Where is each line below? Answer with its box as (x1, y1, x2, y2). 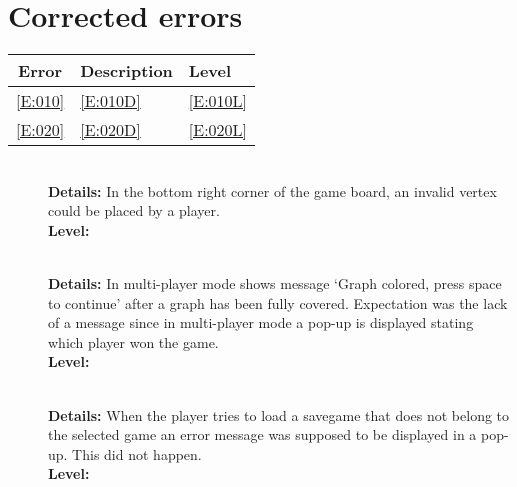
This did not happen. (72, 443, 202, 464)
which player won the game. (48, 331, 219, 352)
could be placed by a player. (48, 200, 220, 221)
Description (80, 59, 173, 83)
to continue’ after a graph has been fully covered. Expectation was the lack (48, 292, 508, 313)
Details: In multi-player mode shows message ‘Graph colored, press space (48, 273, 502, 294)
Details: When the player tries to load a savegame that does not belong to (48, 404, 510, 425)
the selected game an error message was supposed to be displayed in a (48, 424, 477, 445)
